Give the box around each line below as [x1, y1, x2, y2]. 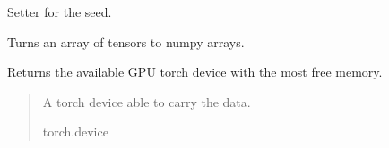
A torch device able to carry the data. [42, 92, 251, 111]
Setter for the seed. [7, 3, 112, 21]
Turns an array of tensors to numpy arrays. [7, 32, 245, 51]
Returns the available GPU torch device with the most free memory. [7, 62, 383, 81]
